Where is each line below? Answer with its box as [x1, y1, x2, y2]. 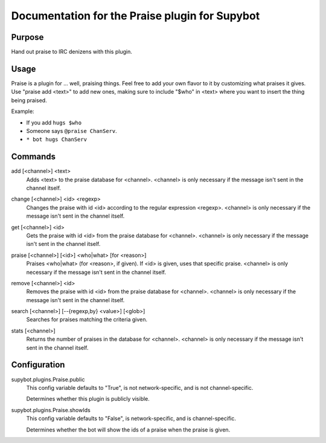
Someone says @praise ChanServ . [26, 127, 117, 134]
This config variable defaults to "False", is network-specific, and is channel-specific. [26, 415, 237, 422]
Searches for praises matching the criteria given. [26, 316, 148, 323]
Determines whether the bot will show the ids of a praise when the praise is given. [26, 426, 231, 433]
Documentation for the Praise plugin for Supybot [11, 9, 260, 22]
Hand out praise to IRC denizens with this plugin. [11, 48, 132, 56]
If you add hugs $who [26, 118, 81, 126]
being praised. [11, 97, 48, 104]
